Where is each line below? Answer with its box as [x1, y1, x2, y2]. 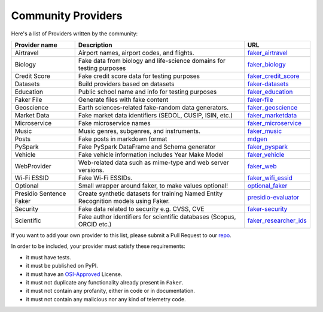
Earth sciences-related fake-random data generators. [78, 103, 229, 111]
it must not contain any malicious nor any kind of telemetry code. [26, 295, 186, 302]
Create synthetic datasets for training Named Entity [78, 189, 223, 198]
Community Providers [11, 9, 123, 22]
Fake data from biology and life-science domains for [78, 56, 226, 65]
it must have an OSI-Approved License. [26, 270, 123, 278]
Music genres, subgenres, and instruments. [78, 126, 200, 135]
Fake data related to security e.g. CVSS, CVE [78, 204, 205, 213]
